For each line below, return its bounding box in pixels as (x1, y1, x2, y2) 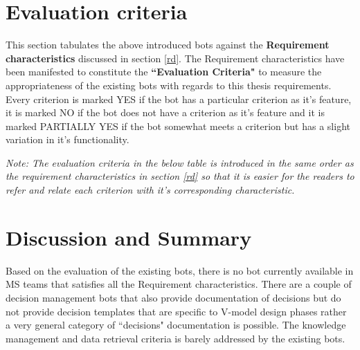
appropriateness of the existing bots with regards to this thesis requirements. (6, 77, 332, 92)
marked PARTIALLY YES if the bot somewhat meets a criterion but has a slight (6, 118, 350, 133)
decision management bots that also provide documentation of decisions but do (6, 290, 341, 304)
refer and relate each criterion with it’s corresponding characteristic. (6, 183, 295, 197)
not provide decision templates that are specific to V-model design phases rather (6, 304, 347, 318)
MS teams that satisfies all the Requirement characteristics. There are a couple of (6, 277, 352, 291)
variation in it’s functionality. (6, 132, 129, 147)
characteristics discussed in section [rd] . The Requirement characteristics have (6, 50, 345, 65)
